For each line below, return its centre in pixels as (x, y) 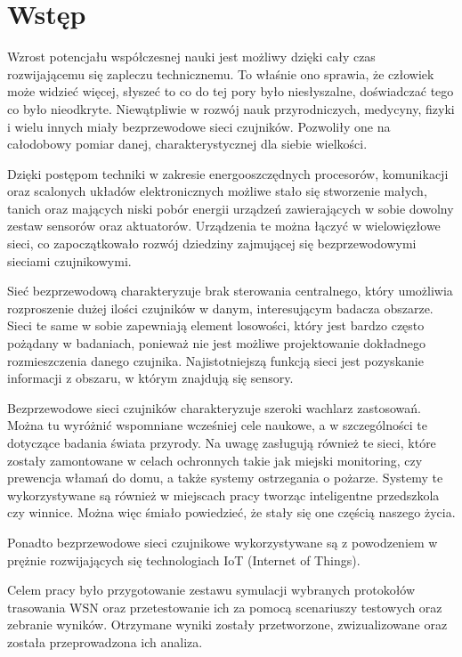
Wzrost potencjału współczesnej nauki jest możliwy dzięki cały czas (191, 57)
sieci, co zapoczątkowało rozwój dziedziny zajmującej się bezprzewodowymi (212, 243)
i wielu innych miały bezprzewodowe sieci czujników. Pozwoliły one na (199, 126)
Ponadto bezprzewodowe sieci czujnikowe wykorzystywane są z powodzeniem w (223, 542)
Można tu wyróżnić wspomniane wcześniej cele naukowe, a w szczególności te (217, 425)
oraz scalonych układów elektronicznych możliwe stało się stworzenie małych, (217, 191)
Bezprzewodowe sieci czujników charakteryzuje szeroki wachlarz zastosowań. (214, 407)
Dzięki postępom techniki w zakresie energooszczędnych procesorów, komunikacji (228, 173)
